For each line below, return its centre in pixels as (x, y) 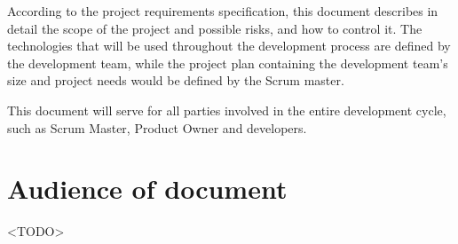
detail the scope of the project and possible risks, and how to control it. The (215, 28)
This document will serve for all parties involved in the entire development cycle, (227, 110)
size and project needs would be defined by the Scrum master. (176, 80)
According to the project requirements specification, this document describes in (223, 11)
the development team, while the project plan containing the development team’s (228, 63)
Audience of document (147, 189)
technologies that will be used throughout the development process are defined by (229, 46)
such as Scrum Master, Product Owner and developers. (157, 127)
